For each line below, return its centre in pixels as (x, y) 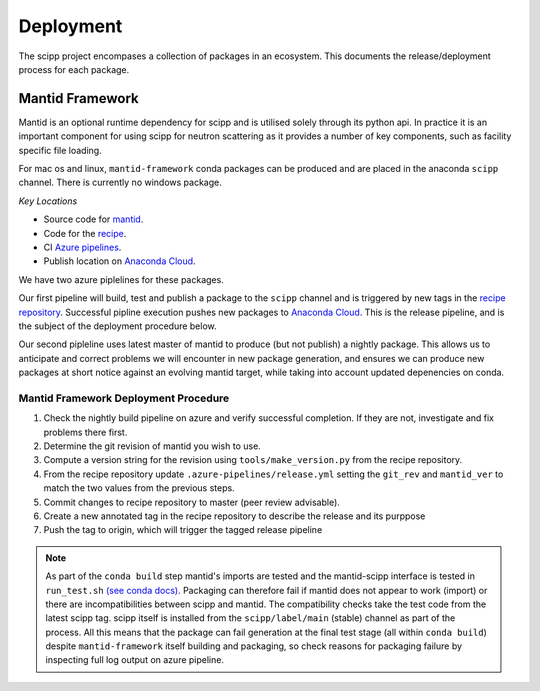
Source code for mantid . (93, 219)
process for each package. (74, 69)
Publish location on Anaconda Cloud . (119, 261)
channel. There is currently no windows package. (120, 182)
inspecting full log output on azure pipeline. (135, 660)
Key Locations (48, 201)
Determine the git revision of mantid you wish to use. (152, 446)
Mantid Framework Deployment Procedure (124, 398)
